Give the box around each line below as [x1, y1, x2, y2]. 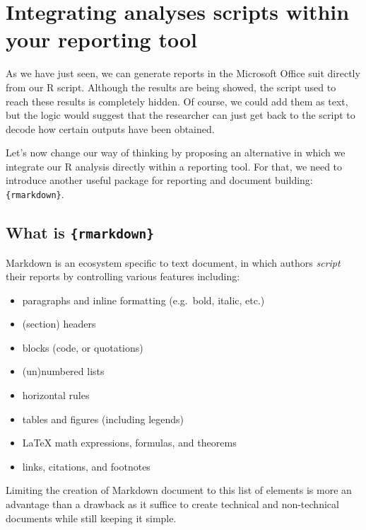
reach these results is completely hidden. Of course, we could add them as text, [6, 93, 348, 108]
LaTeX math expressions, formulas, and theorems [22, 435, 237, 450]
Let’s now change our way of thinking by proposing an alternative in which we [6, 145, 346, 160]
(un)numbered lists [22, 364, 105, 379]
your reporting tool [6, 25, 197, 54]
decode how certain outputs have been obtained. [6, 121, 215, 136]
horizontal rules [22, 388, 90, 403]
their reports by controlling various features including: [6, 269, 240, 284]
